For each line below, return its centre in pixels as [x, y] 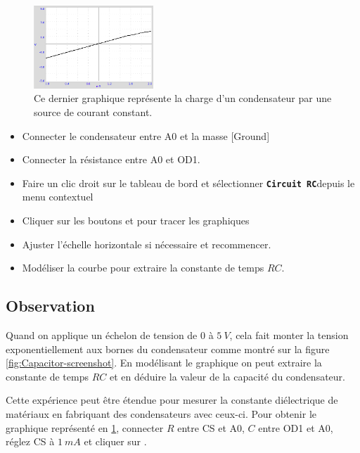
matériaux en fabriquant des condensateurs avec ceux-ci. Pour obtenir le [161, 413]
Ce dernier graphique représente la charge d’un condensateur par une [183, 98]
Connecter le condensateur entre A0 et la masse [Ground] [146, 135]
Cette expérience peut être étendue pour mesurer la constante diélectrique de [172, 400]
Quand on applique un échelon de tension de [102, 334]
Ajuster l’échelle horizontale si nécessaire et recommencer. [147, 244]
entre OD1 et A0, [296, 427]
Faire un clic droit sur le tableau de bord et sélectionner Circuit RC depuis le [188, 183]
